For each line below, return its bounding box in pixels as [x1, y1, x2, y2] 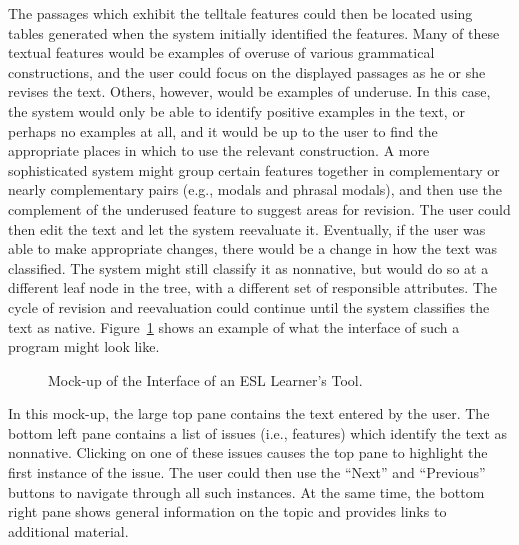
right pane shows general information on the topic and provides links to [8, 501, 447, 522]
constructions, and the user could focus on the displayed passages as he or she [8, 61, 486, 82]
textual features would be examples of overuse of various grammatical [8, 42, 435, 63]
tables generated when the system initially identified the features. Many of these [8, 22, 500, 43]
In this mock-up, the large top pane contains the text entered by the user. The [8, 403, 490, 424]
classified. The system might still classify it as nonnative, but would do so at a [8, 257, 489, 278]
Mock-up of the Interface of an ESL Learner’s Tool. [48, 369, 363, 390]
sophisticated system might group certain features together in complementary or [8, 159, 500, 180]
